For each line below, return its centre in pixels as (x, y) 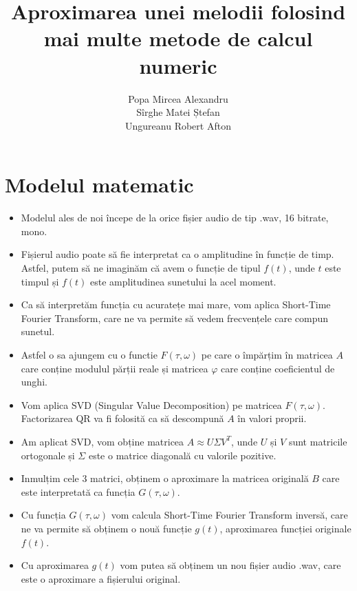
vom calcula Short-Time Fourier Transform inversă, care (229, 515)
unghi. (34, 382)
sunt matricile (318, 441)
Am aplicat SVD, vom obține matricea (102, 441)
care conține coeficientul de (278, 368)
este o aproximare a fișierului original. (101, 578)
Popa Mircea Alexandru (178, 98)
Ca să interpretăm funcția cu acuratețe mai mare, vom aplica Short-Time (176, 304)
